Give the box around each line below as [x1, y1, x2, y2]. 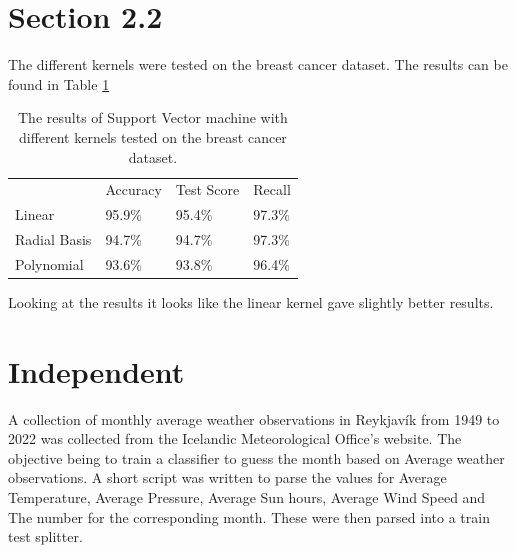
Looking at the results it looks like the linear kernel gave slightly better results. [8, 291, 494, 312]
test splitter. [8, 526, 83, 547]
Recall [253, 179, 291, 200]
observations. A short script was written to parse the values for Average [8, 467, 447, 488]
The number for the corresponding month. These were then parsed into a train [8, 506, 490, 527]
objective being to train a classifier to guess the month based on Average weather [8, 447, 505, 468]
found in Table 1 [8, 73, 110, 94]
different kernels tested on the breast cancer [18, 126, 287, 147]
